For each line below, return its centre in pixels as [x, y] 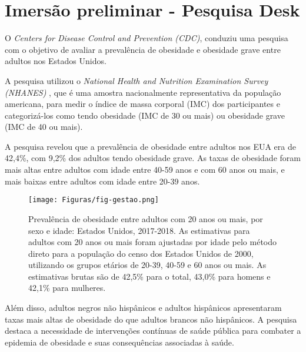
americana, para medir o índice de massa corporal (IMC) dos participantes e [142, 104]
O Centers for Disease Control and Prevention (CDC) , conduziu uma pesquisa [147, 38]
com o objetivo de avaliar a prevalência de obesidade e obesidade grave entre [143, 49]
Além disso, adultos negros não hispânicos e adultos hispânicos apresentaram [143, 308]
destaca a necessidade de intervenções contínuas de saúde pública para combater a [153, 331]
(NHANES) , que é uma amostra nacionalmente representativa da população [143, 92]
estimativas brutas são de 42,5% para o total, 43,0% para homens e [149, 276]
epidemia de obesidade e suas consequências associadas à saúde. [119, 342]
